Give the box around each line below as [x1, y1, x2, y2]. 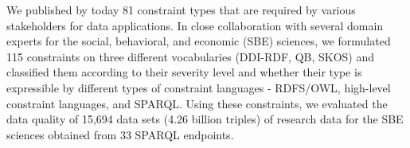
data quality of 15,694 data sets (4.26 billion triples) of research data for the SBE [6, 111, 404, 127]
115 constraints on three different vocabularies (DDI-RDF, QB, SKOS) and [6, 48, 375, 64]
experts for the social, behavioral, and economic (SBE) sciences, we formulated [6, 33, 391, 49]
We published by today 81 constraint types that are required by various [6, 2, 356, 18]
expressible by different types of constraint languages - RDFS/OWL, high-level [6, 79, 391, 95]
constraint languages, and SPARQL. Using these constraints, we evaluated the [6, 95, 388, 111]
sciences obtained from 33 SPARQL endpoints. [6, 126, 234, 142]
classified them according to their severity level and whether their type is [6, 64, 362, 80]
